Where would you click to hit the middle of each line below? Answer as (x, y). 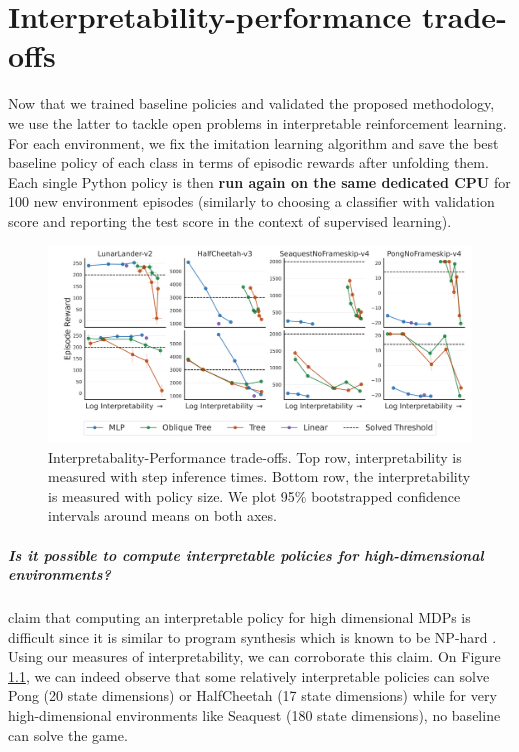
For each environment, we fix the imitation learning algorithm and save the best (253, 142)
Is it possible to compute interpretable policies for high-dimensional (246, 554)
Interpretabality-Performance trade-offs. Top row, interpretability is (255, 456)
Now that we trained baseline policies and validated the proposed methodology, (251, 103)
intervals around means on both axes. (162, 515)
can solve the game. (68, 734)
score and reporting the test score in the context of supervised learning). (230, 220)
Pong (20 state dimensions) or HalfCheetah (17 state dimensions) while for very (252, 695)
